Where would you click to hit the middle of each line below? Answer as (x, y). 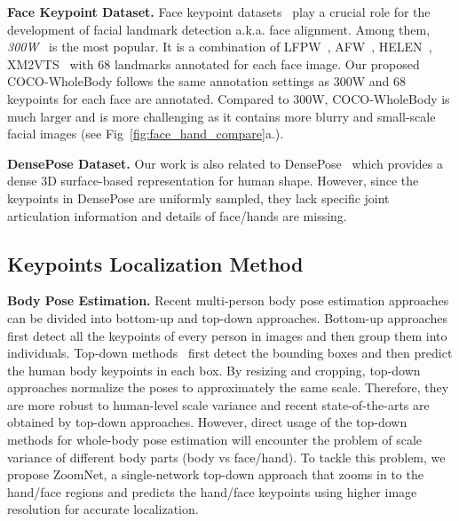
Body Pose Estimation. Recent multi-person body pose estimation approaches (228, 300)
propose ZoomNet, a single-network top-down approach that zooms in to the (215, 474)
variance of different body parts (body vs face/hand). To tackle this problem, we (226, 457)
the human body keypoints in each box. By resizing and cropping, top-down (214, 370)
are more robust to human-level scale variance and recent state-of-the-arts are (218, 404)
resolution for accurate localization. (103, 509)
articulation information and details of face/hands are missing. (177, 215)
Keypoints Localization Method (155, 263)
